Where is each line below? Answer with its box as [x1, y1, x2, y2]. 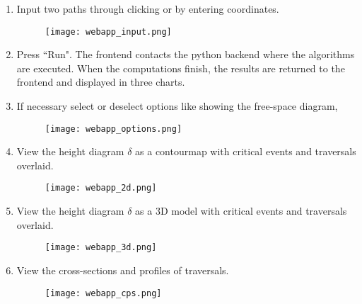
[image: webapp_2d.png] [45, 183, 157, 193]
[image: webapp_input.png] [45, 26, 172, 37]
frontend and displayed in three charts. [16, 74, 185, 89]
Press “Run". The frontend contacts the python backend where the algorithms [16, 47, 355, 62]
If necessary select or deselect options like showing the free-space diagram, [16, 98, 338, 113]
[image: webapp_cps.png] [45, 288, 162, 298]
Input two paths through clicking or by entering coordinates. [16, 1, 279, 16]
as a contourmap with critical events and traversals [135, 144, 356, 159]
